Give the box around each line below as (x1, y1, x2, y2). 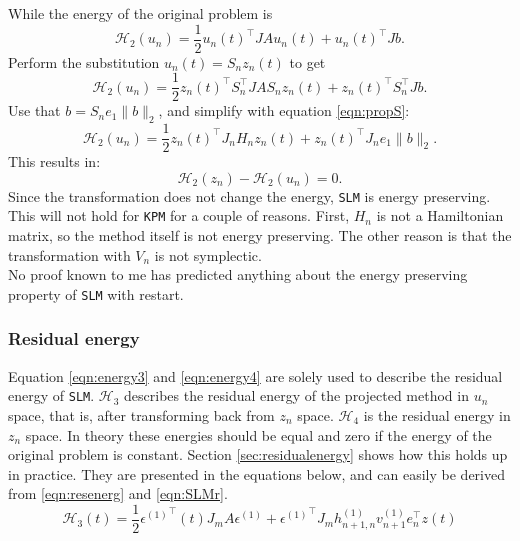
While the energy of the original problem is (8, 3, 273, 23)
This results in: (8, 151, 101, 172)
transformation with (8, 244, 131, 265)
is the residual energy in (363, 404, 511, 425)
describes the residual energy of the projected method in (124, 385, 469, 406)
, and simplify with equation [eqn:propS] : (158, 100, 410, 121)
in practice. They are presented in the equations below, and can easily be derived (8, 463, 505, 484)
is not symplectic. (154, 244, 262, 265)
